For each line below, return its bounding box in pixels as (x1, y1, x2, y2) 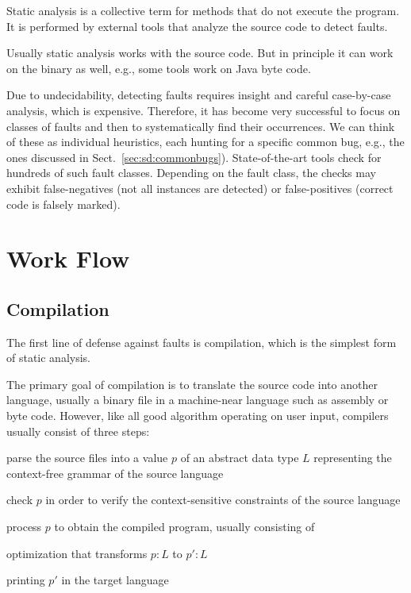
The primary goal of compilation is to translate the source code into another (6, 375, 378, 392)
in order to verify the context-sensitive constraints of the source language (45, 491, 401, 508)
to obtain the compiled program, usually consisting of (54, 518, 315, 535)
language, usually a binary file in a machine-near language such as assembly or (6, 391, 389, 408)
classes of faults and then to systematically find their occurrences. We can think (6, 117, 395, 134)
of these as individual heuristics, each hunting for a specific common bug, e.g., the (6, 133, 405, 150)
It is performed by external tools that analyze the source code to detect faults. (6, 17, 388, 34)
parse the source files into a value (6, 449, 168, 466)
